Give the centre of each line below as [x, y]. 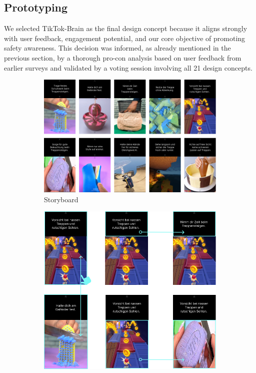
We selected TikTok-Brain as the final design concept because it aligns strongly [126, 28]
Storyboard [61, 199]
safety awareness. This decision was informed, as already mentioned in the [117, 48]
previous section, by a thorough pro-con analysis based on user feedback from [123, 57]
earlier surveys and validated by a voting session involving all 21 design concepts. [128, 67]
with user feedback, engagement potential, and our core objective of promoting [125, 38]
